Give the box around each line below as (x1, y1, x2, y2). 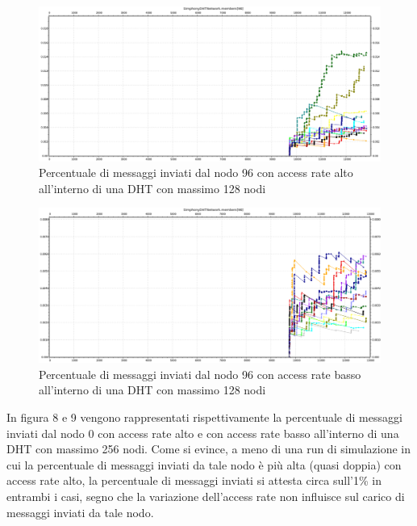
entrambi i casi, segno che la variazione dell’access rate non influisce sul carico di (6, 487, 405, 504)
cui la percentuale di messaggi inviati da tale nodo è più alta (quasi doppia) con (6, 456, 402, 473)
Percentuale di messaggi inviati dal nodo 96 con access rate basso (39, 365, 361, 382)
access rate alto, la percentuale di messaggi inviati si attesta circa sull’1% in (6, 472, 382, 489)
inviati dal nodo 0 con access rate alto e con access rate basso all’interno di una (6, 424, 399, 441)
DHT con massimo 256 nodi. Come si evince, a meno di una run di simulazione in (6, 440, 411, 457)
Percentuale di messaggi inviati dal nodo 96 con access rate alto (39, 164, 353, 181)
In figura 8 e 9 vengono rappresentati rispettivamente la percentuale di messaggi (6, 408, 402, 425)
